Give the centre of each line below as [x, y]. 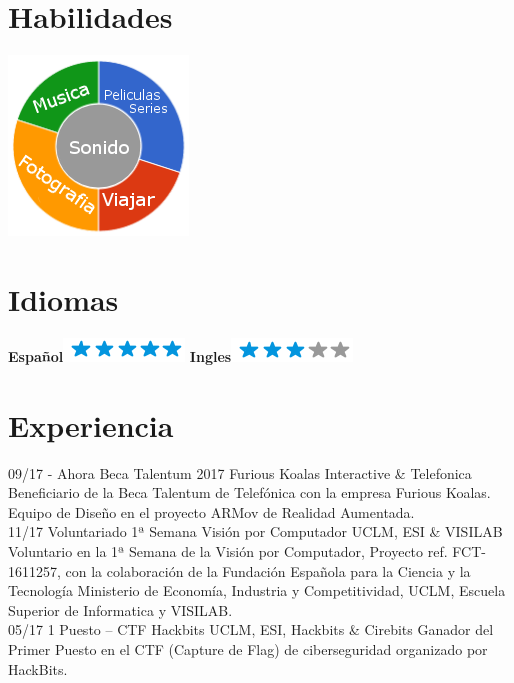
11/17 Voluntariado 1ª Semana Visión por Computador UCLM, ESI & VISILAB [255, 531]
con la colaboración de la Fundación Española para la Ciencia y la [268, 570]
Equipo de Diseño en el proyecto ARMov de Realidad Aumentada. [211, 511]
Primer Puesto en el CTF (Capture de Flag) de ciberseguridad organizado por [248, 648]
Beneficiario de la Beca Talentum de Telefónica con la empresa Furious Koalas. [249, 492]
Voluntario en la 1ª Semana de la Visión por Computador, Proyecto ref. [228, 550]
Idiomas [63, 298]
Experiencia [91, 424]
